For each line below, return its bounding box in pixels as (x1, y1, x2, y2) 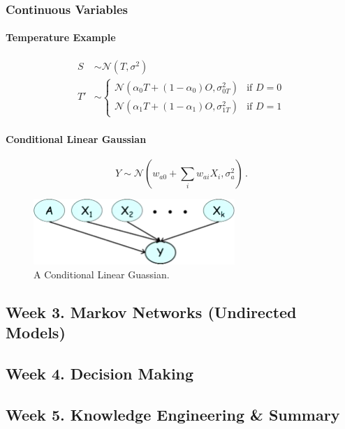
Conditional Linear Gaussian (6, 131, 147, 146)
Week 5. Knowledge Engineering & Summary (6, 403, 340, 425)
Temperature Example (6, 30, 116, 45)
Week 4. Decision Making (6, 362, 194, 384)
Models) (6, 322, 66, 343)
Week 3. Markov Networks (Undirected (6, 301, 297, 322)
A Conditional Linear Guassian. (34, 266, 170, 281)
